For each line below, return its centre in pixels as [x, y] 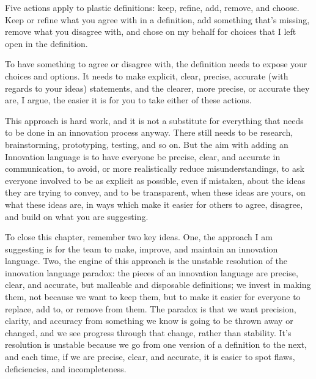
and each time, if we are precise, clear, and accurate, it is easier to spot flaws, [150, 357]
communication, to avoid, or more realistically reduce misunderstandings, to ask [155, 168]
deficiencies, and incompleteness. [66, 368]
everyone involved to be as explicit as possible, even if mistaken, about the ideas [155, 180]
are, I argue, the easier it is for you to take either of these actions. [128, 100]
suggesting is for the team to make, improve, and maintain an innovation [141, 248]
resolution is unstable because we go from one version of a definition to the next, [156, 344]
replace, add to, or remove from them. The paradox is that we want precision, [151, 308]
